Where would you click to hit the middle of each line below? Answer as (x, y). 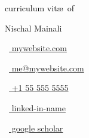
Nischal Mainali (33, 28)
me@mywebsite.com (48, 68)
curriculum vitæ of (39, 8)
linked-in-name (39, 107)
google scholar (37, 128)
